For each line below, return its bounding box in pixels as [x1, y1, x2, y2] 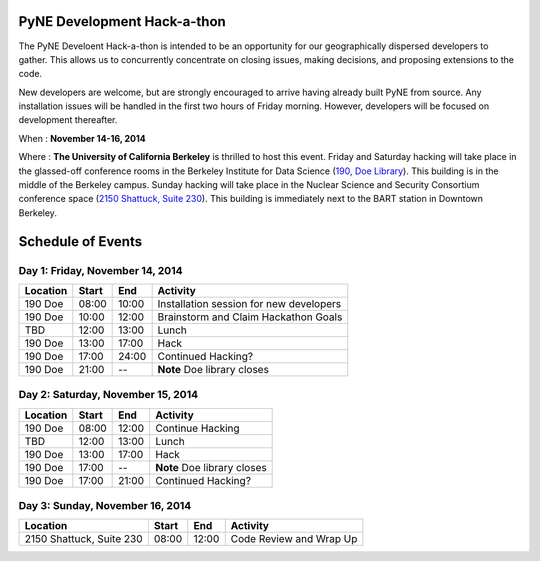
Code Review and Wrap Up [230, 532, 358, 546]
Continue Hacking [155, 421, 240, 435]
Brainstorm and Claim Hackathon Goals [157, 310, 343, 324]
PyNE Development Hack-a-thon [18, 13, 227, 30]
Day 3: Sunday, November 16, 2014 [18, 499, 192, 513]
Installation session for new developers [157, 296, 342, 310]
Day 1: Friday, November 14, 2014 [18, 263, 184, 277]
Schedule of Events [18, 233, 143, 250]
